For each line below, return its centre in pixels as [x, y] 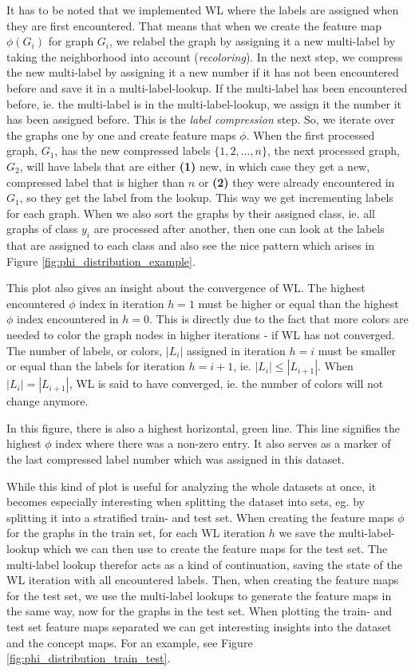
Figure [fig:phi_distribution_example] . [101, 261]
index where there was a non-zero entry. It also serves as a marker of [223, 443]
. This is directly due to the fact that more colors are [279, 319]
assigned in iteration [236, 350]
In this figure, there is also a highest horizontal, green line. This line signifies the [204, 427]
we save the [307, 533]
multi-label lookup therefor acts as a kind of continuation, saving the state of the [204, 564]
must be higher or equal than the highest [298, 303]
